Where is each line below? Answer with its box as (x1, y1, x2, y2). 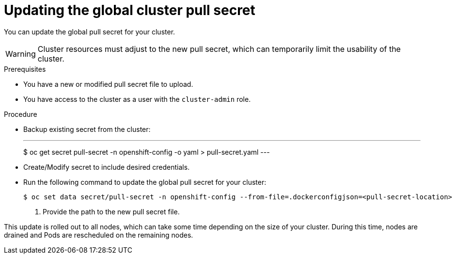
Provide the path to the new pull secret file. (43, 207, 180, 216)
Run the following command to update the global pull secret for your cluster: (23, 177, 267, 186)
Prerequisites (4, 64, 46, 73)
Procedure (4, 110, 37, 118)
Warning (5, 48, 36, 59)
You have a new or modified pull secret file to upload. (23, 80, 193, 88)
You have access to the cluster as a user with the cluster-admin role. (23, 95, 251, 103)
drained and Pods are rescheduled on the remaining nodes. (4, 230, 193, 239)
